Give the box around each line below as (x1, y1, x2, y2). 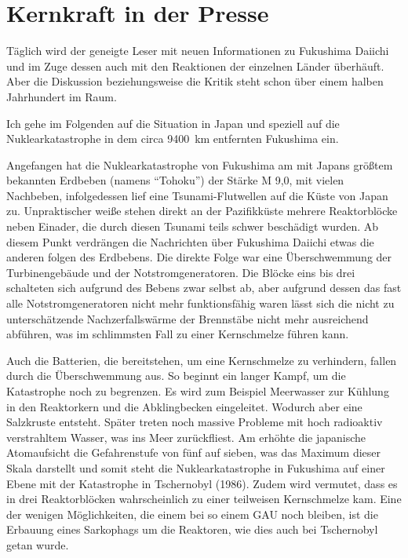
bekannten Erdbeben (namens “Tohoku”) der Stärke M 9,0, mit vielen (6, 172, 344, 188)
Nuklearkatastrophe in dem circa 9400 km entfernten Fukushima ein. (6, 130, 339, 147)
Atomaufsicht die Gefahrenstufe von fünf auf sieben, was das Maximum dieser (6, 444, 381, 461)
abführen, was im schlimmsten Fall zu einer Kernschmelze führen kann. (6, 326, 349, 342)
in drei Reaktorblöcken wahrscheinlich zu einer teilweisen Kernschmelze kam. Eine (6, 491, 402, 507)
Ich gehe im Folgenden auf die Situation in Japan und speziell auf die (6, 115, 340, 131)
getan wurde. (6, 536, 69, 553)
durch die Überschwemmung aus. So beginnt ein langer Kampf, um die (6, 367, 346, 384)
